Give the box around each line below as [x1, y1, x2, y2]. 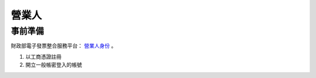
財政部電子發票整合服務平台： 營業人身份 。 [11, 42, 116, 49]
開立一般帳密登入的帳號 [25, 62, 82, 69]
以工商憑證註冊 [25, 53, 61, 60]
